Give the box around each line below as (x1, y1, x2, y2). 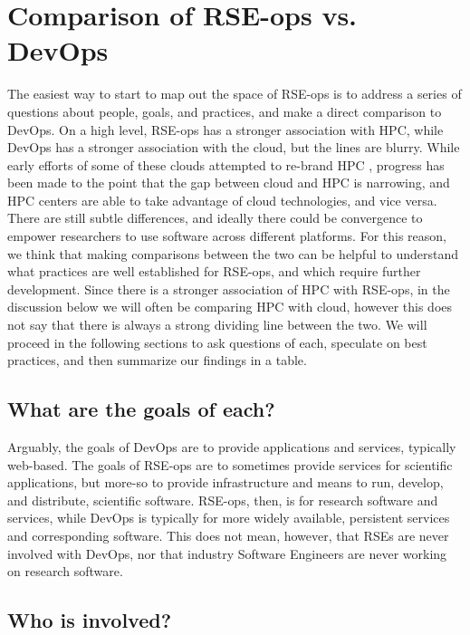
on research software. (7, 562, 123, 581)
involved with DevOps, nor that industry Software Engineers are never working (7, 544, 447, 563)
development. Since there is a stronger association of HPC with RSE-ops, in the (7, 279, 450, 298)
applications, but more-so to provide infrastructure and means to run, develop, (7, 473, 444, 492)
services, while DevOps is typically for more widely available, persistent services (7, 508, 450, 527)
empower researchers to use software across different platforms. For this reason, (7, 226, 446, 245)
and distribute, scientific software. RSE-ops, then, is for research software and (7, 490, 438, 509)
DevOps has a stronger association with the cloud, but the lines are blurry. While (7, 138, 460, 157)
